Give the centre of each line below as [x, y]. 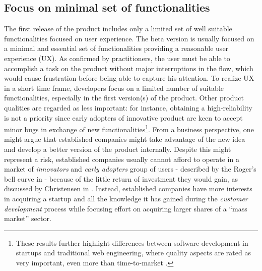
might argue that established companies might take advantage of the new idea [125, 139]
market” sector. [28, 218]
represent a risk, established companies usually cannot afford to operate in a [122, 159]
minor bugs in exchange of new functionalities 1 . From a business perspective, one [129, 128]
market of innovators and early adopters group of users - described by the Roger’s [130, 169]
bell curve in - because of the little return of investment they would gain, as [121, 178]
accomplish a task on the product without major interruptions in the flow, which [129, 68]
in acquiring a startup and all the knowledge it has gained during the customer [126, 198]
